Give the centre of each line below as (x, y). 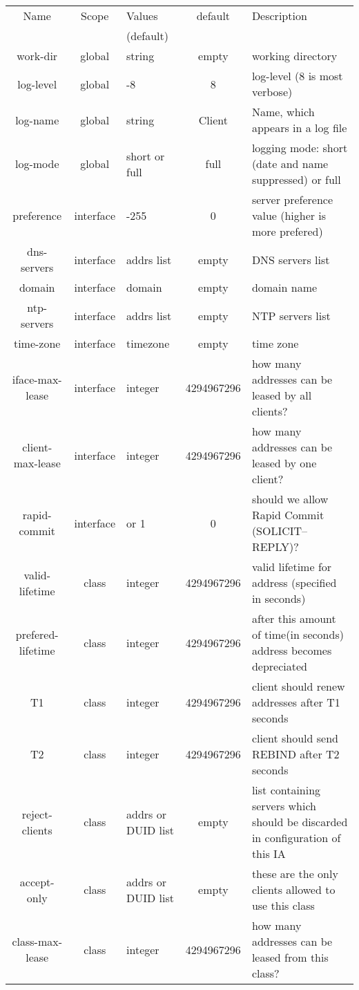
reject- (37, 814)
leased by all (282, 395)
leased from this (290, 957)
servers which (284, 806)
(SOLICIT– (280, 531)
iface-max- (37, 379)
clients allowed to (293, 889)
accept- (37, 881)
